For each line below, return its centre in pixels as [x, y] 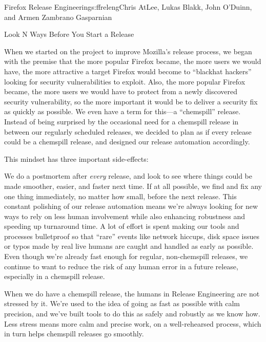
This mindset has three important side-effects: [76, 158]
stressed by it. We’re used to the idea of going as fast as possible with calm [122, 303]
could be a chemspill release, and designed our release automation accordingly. [127, 142]
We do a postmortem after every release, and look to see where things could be [128, 176]
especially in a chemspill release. [55, 276]
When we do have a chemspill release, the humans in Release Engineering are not [132, 293]
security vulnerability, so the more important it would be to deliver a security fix [131, 101]
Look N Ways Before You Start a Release [69, 34]
